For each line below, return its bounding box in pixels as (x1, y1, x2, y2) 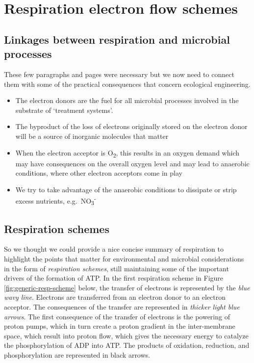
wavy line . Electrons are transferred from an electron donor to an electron (4, 292, 226, 302)
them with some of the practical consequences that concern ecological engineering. (4, 78, 251, 89)
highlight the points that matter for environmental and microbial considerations (4, 254, 244, 264)
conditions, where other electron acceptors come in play (15, 168, 182, 178)
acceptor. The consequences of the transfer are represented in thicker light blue (4, 301, 240, 311)
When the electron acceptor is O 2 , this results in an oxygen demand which (15, 147, 239, 159)
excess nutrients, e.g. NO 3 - (15, 194, 96, 207)
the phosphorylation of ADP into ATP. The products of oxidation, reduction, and (4, 340, 250, 350)
